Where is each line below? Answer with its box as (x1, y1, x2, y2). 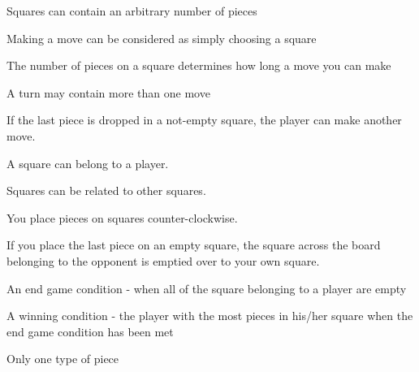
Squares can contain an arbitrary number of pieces (6, 2, 257, 19)
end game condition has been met (6, 322, 174, 340)
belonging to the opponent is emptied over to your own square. (6, 252, 320, 269)
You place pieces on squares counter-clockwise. (6, 209, 238, 226)
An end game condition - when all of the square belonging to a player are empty (6, 279, 407, 296)
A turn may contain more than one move (6, 84, 210, 101)
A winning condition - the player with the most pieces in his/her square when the (6, 307, 413, 324)
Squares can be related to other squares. (6, 182, 206, 199)
